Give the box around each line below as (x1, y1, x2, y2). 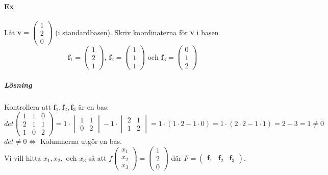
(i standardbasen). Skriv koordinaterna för (55, 27, 188, 37)
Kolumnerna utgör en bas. (40, 136, 122, 146)
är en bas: (78, 101, 109, 112)
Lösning (4, 79, 32, 90)
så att (88, 152, 107, 163)
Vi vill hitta (4, 152, 41, 163)
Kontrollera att (4, 101, 51, 112)
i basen (196, 27, 219, 37)
